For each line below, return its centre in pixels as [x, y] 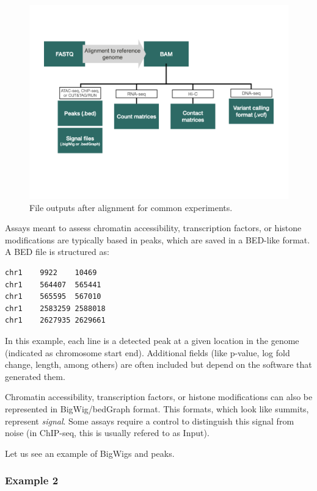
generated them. [35, 376]
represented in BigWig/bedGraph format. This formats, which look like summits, [157, 408]
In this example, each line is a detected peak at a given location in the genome [152, 340]
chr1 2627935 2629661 [55, 321]
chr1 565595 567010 [53, 297]
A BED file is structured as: [57, 252]
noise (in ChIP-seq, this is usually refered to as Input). [107, 433]
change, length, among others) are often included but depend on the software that [158, 364]
